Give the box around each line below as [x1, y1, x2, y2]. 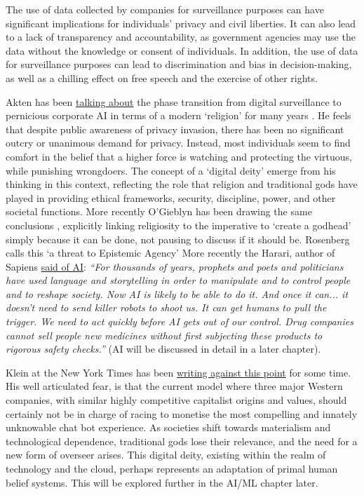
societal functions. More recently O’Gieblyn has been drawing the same [6, 204, 312, 219]
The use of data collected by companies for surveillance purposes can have [6, 2, 324, 16]
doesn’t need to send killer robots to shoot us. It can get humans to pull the [6, 300, 327, 315]
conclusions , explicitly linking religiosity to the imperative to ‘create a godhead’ [6, 217, 351, 232]
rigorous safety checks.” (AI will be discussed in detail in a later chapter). [6, 341, 321, 356]
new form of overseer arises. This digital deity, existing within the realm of [6, 447, 326, 462]
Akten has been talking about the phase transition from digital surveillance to [6, 94, 342, 109]
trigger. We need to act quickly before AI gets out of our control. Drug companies [6, 314, 353, 329]
